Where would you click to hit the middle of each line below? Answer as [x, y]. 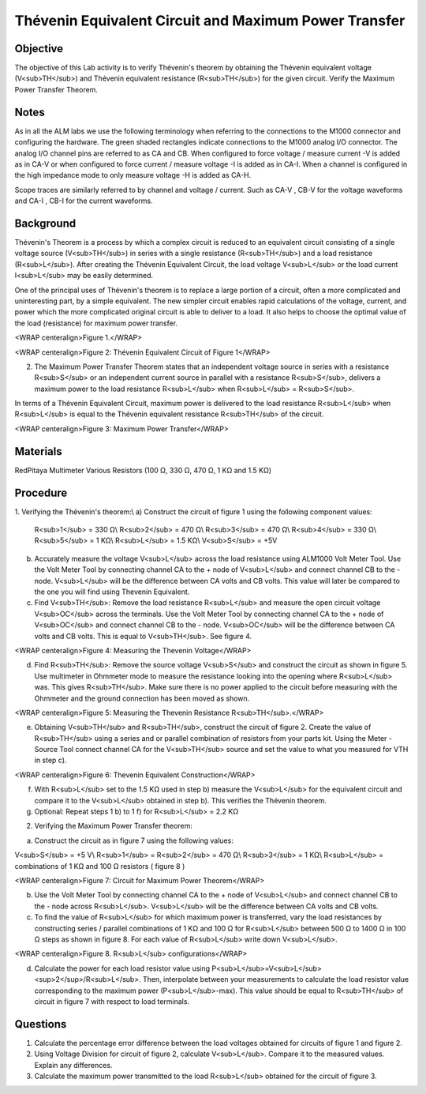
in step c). [50, 760]
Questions [41, 1024]
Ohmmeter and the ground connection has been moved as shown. [142, 698]
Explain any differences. [73, 1065]
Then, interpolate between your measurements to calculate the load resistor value [276, 979]
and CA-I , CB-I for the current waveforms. [84, 201]
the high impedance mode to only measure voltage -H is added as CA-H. [133, 175]
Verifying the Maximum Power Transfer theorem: [114, 826]
